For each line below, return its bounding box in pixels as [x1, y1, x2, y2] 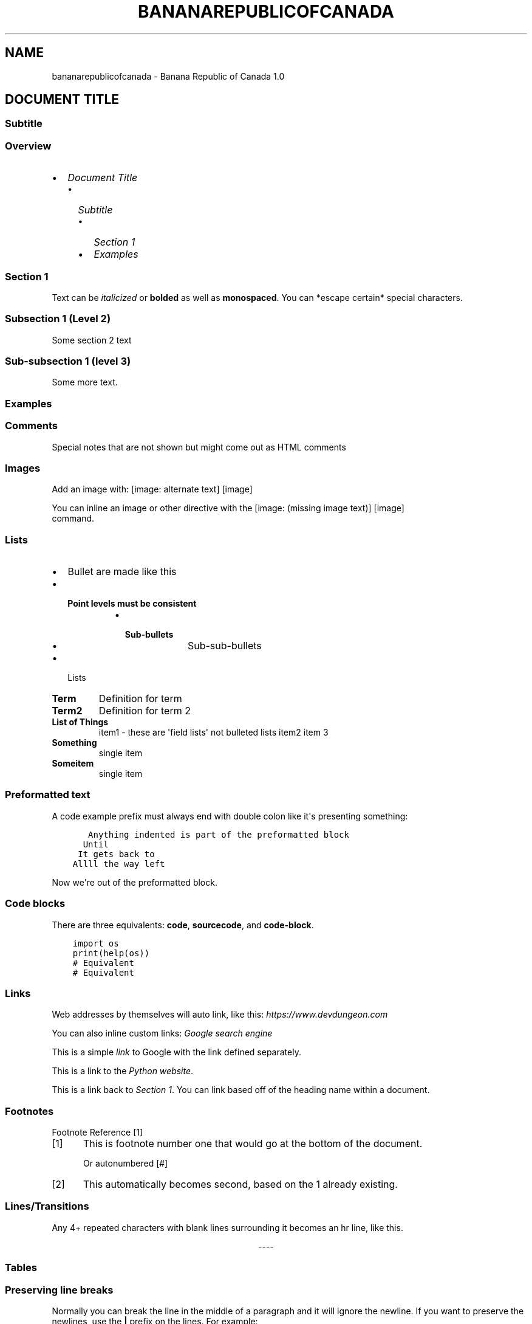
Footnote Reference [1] [52, 1127, 143, 1138]
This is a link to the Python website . [52, 1066, 194, 1077]
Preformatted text [5, 788, 90, 801]
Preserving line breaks [5, 1283, 114, 1296]
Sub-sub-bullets [187, 640, 262, 652]
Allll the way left [72, 858, 165, 869]
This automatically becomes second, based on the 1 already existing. [83, 1178, 398, 1191]
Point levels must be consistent [67, 598, 197, 609]
